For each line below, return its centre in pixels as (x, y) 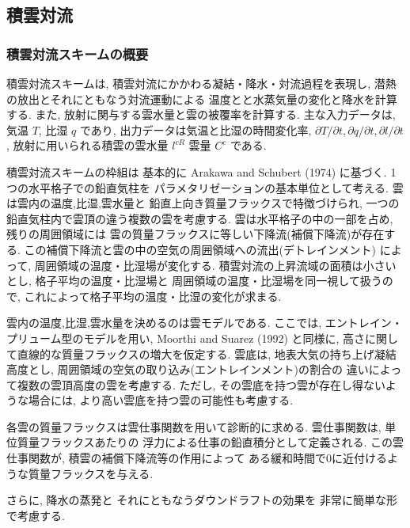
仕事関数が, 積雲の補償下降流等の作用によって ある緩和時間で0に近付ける (197, 458)
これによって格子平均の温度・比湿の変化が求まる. (153, 296)
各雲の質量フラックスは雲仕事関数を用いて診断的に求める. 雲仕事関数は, (194, 426)
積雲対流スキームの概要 (78, 53)
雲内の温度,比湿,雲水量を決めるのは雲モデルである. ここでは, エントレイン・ (205, 323)
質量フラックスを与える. (91, 473)
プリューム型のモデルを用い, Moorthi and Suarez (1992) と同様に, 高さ (186, 338)
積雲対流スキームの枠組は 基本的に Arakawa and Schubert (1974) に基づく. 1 (201, 171)
